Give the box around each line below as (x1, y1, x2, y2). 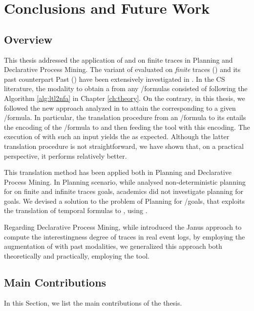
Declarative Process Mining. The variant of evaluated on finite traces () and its (4, 64, 241, 74)
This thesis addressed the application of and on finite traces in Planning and (4, 54, 233, 65)
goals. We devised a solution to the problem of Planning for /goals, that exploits (4, 195, 245, 206)
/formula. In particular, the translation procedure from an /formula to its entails (4, 112, 246, 122)
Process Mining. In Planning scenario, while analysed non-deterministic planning (4, 176, 246, 187)
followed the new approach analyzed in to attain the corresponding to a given (4, 102, 236, 113)
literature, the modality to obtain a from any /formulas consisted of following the (4, 83, 248, 94)
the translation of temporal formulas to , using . (4, 205, 148, 215)
